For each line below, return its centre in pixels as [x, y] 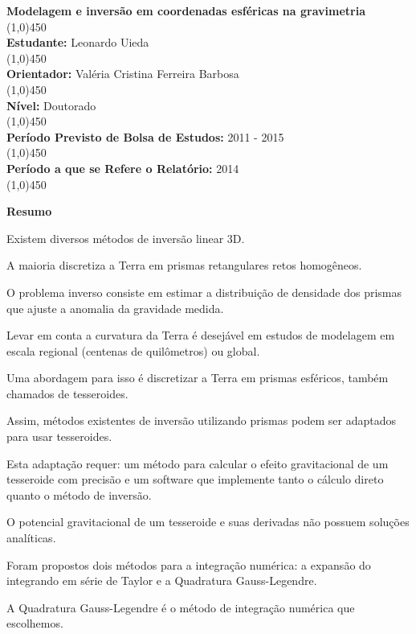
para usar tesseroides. [59, 436]
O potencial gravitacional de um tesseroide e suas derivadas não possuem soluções [208, 522]
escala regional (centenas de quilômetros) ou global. [133, 350]
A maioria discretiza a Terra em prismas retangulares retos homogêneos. [184, 265]
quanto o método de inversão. [79, 494]
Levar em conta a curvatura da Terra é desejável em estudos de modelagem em [201, 335]
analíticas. [31, 538]
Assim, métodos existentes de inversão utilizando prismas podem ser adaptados [202, 420]
